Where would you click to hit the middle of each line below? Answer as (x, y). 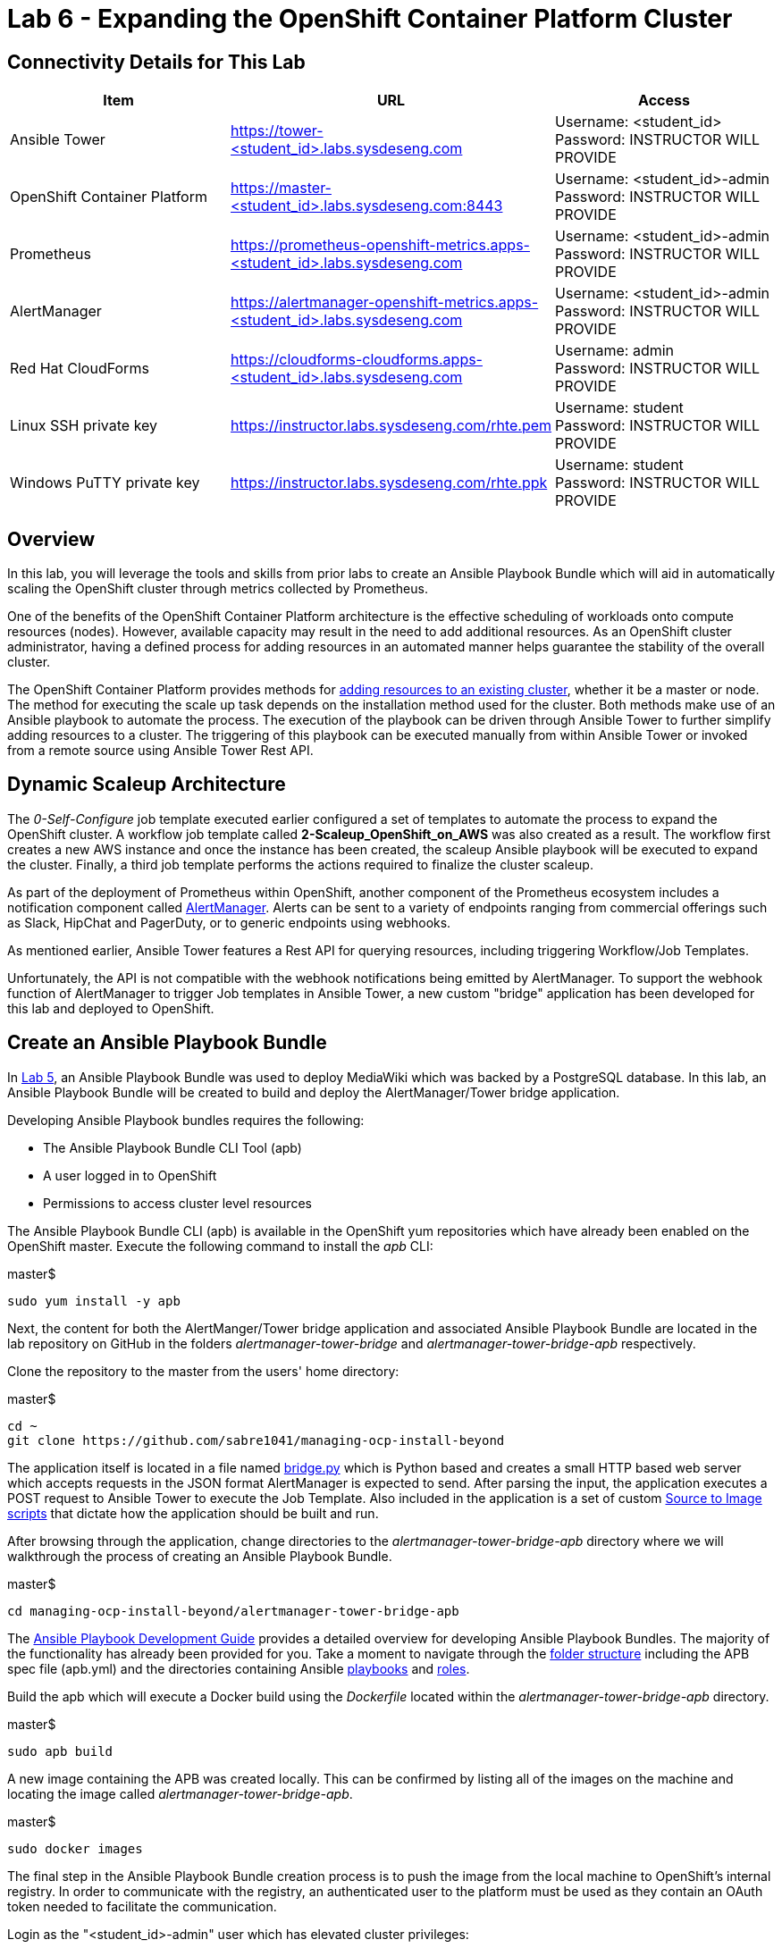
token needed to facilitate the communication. (142, 1906)
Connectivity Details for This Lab (156, 62)
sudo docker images (75, 1848)
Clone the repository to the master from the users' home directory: (203, 1371)
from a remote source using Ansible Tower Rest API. (160, 751)
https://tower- (277, 131)
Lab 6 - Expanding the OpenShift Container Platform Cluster (370, 19)
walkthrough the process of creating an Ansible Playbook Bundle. (200, 1556)
